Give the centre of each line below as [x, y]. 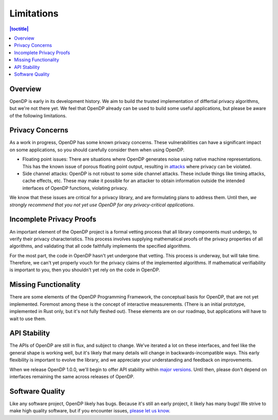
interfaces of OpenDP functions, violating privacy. [75, 188]
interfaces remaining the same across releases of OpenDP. [72, 377]
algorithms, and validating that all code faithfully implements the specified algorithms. [100, 246]
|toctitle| [19, 29]
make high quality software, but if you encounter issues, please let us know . [90, 411]
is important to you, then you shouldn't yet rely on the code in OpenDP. [85, 270]
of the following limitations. [38, 115]
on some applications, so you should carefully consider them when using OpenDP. [97, 150]
